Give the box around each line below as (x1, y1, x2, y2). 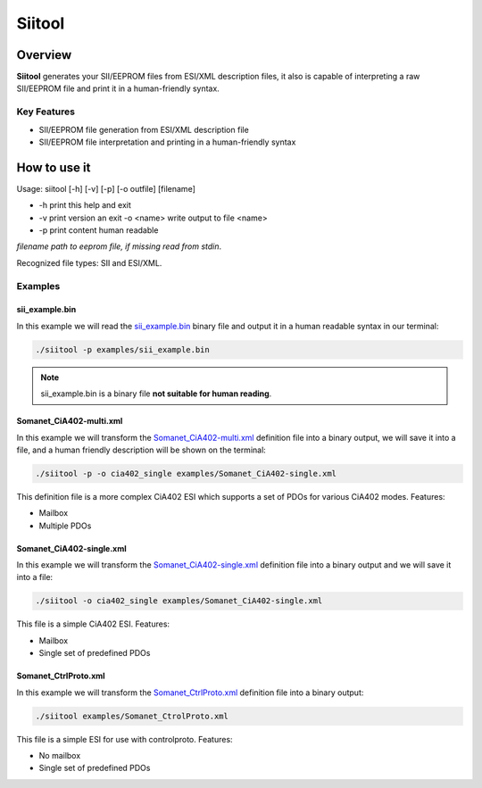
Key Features (16, 105, 76, 118)
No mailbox (38, 750, 81, 760)
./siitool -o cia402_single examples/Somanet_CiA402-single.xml (35, 596, 323, 606)
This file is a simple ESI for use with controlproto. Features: (16, 734, 233, 744)
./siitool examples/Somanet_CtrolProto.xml (35, 710, 229, 721)
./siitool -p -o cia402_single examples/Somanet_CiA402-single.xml (35, 469, 337, 478)
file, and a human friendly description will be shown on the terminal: (16, 444, 267, 455)
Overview (16, 47, 72, 62)
